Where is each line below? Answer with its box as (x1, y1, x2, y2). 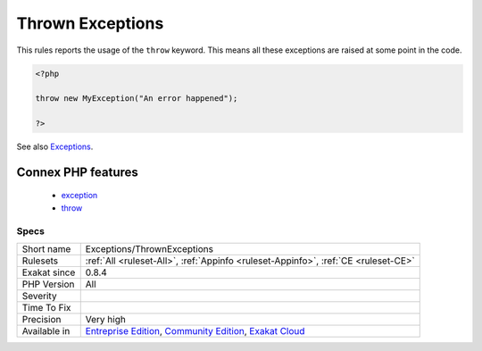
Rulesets (21, 255, 58, 267)
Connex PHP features (16, 164, 138, 180)
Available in (21, 325, 71, 338)
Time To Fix (21, 302, 71, 314)
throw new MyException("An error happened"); (35, 94, 238, 104)
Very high (85, 313, 127, 326)
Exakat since (21, 266, 76, 279)
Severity (21, 290, 57, 303)
